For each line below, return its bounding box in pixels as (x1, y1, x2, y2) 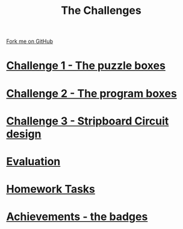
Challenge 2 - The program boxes (6, 86, 178, 100)
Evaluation (6, 155, 61, 168)
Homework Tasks (6, 182, 95, 196)
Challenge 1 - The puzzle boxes (6, 59, 166, 73)
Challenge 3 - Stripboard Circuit (6, 114, 169, 127)
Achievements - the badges (6, 210, 148, 224)
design (6, 127, 42, 141)
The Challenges (61, 4, 141, 18)
